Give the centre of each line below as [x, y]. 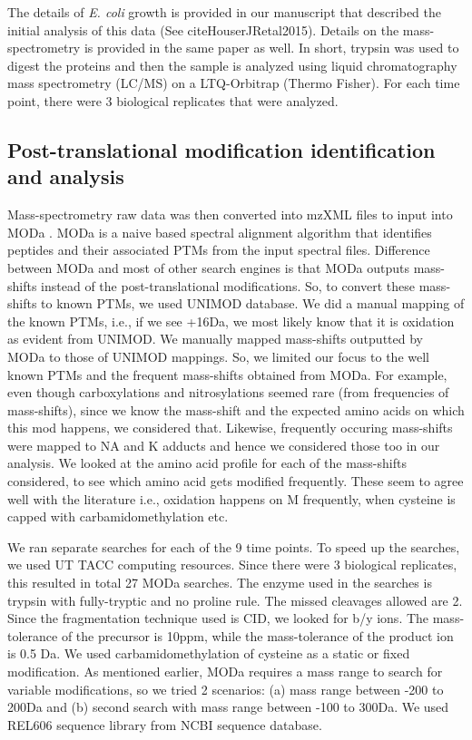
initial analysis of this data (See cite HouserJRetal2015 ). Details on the [203, 29]
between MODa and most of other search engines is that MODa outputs [209, 267]
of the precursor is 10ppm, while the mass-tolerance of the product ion [257, 635]
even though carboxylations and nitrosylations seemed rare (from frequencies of [228, 392]
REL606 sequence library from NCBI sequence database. [165, 724]
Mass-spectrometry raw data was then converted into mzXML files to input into [230, 214]
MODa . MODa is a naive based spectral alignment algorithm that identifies [220, 232]
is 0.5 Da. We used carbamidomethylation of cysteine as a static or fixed [209, 653]
